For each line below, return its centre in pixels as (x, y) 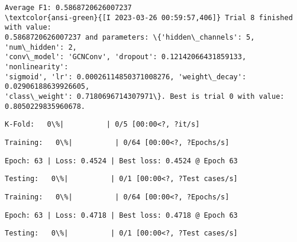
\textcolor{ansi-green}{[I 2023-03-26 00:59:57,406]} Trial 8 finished (149, 17)
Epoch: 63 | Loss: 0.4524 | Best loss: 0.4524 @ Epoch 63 (121, 161)
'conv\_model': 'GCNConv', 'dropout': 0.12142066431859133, (126, 57)
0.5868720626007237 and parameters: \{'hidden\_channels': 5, (130, 37)
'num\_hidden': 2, (41, 47)
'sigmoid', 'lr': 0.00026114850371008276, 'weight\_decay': (126, 77)
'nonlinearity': (37, 67)
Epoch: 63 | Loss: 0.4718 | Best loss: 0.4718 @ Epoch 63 (121, 215)
